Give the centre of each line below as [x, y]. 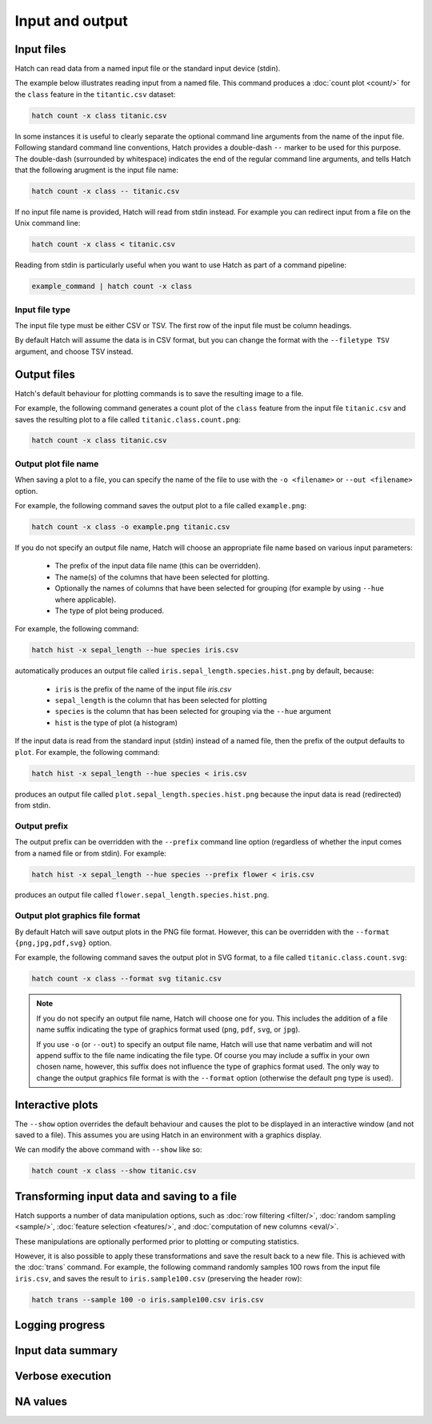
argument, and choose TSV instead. [74, 351]
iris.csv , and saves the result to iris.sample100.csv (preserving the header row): [158, 1278]
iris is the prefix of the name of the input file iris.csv [143, 689]
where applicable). [85, 600]
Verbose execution [63, 1376]
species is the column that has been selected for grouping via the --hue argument [193, 712]
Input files [41, 49]
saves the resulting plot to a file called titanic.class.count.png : [128, 419]
